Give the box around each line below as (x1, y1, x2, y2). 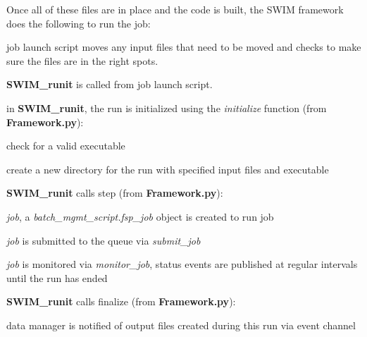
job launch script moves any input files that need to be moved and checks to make (6, 39, 361, 54)
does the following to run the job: (6, 16, 151, 30)
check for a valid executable (6, 138, 125, 153)
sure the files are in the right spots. (6, 53, 158, 68)
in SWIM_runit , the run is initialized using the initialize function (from (6, 100, 327, 115)
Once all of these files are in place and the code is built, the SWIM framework (6, 2, 344, 16)
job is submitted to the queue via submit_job (6, 233, 201, 247)
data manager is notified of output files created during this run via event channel (6, 317, 356, 332)
